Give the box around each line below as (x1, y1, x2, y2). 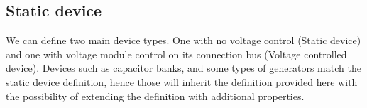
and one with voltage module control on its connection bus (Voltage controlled (6, 46, 347, 61)
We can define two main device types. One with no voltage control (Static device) (6, 33, 361, 48)
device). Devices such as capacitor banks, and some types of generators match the (6, 60, 361, 75)
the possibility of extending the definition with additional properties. (6, 88, 305, 103)
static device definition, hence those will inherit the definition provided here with (6, 74, 358, 89)
